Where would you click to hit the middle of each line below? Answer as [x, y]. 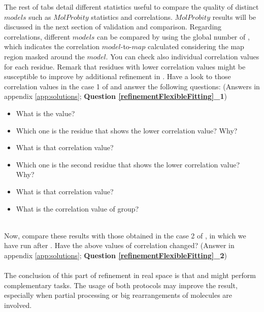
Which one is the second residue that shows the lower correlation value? [128, 164]
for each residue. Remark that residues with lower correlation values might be [125, 66]
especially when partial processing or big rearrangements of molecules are [118, 295]
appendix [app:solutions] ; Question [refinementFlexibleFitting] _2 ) [115, 255]
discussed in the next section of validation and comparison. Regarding [113, 27]
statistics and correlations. [132, 16]
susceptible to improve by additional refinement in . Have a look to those [118, 76]
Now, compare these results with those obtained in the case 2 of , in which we [125, 235]
